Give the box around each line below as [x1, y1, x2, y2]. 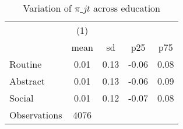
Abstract [9, 74, 45, 88]
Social [9, 91, 34, 104]
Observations [9, 108, 62, 121]
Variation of [23, 1, 72, 15]
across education [93, 1, 161, 15]
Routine [9, 57, 42, 71]
